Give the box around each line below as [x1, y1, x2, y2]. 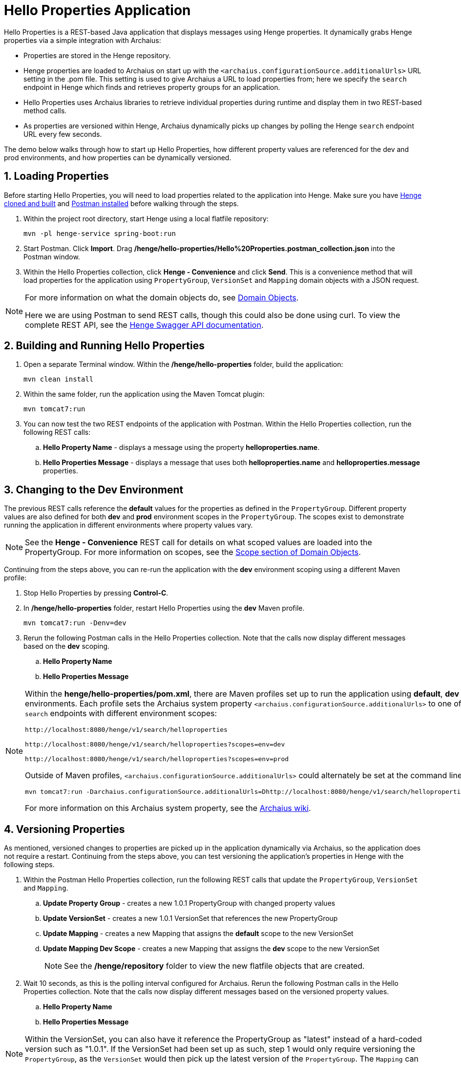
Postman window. [23, 252, 80, 261]
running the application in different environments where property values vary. [4, 521, 253, 530]
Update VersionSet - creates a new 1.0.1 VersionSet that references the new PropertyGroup [43, 914, 338, 923]
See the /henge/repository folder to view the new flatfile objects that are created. [64, 961, 365, 971]
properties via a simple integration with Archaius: [4, 36, 161, 44]
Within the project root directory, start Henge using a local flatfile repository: [23, 214, 269, 223]
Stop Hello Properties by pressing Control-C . [23, 589, 168, 597]
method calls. [23, 106, 67, 115]
